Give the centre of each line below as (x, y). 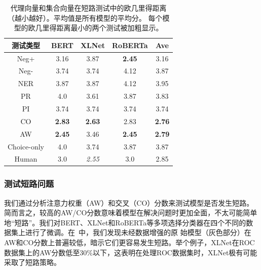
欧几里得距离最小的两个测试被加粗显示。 (96, 28)
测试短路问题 (29, 184)
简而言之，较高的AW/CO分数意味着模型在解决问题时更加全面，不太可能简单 (131, 213)
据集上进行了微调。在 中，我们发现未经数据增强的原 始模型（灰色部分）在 (128, 232)
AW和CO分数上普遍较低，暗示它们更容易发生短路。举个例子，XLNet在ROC (129, 242)
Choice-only (26, 146)
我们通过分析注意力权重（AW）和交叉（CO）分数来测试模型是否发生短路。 (129, 202)
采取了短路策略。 (32, 262)
